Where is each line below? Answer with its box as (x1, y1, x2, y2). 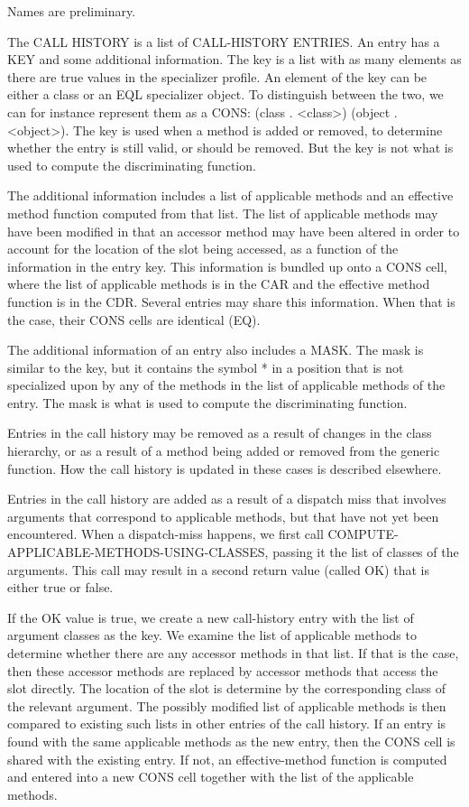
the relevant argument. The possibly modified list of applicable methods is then (7, 696, 446, 715)
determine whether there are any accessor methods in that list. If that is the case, (7, 644, 459, 662)
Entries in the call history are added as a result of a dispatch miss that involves (7, 489, 446, 508)
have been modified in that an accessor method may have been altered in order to (7, 221, 460, 240)
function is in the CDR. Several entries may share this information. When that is (7, 292, 455, 311)
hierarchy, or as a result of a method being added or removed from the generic (7, 441, 440, 460)
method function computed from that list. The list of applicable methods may (7, 203, 438, 222)
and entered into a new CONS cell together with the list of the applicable (7, 767, 414, 786)
